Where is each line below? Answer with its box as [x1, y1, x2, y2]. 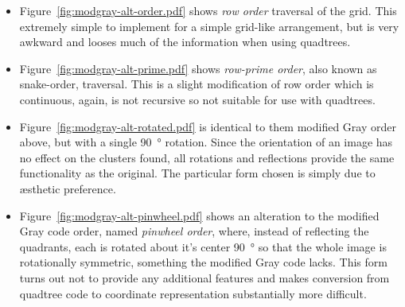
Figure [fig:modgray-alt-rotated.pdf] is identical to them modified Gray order [19, 118, 396, 134]
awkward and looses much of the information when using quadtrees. [19, 33, 351, 50]
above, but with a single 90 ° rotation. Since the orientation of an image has [19, 134, 393, 150]
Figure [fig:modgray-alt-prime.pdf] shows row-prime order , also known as [19, 60, 377, 76]
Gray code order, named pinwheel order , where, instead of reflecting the [19, 223, 369, 239]
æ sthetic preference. [19, 180, 116, 196]
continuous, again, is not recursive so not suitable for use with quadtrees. [19, 91, 376, 107]
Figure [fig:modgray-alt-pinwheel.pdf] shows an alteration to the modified [19, 207, 380, 223]
